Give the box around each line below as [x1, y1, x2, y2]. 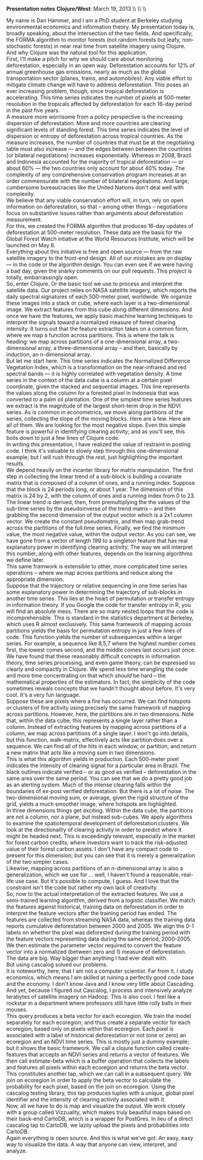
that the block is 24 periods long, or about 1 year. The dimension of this [6, 486, 184, 493]
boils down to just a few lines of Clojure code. [6, 435, 120, 441]
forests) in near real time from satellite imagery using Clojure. [33, 42, 186, 50]
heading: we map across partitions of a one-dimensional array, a [6, 338, 167, 345]
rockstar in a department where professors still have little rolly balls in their [6, 1000, 192, 1006]
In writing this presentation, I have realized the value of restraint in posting [6, 441, 191, 448]
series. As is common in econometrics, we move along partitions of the [6, 409, 183, 416]
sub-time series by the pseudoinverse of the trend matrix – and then [6, 505, 176, 512]
